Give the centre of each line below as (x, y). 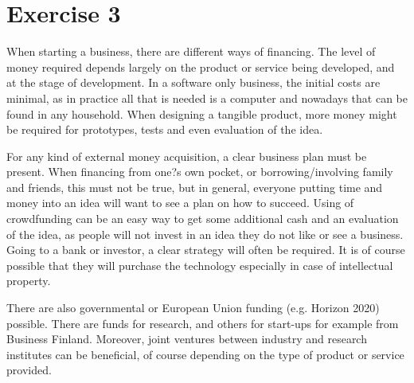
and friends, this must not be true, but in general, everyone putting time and (195, 187)
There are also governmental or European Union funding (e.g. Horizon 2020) (193, 308)
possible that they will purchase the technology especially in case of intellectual (200, 265)
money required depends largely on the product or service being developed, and (201, 66)
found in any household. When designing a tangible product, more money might (202, 113)
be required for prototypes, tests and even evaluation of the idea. (165, 129)
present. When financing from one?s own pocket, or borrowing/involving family (200, 172)
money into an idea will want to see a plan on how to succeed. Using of (180, 203)
